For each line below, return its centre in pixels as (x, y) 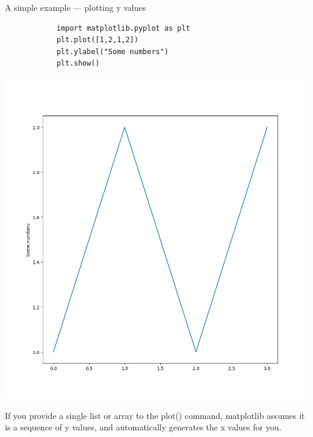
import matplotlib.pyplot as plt (123, 28)
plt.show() (78, 64)
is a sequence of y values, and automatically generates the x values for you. (143, 427)
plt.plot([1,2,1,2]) (97, 40)
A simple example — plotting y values (76, 7)
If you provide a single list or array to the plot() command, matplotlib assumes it (155, 415)
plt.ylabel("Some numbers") (113, 51)
